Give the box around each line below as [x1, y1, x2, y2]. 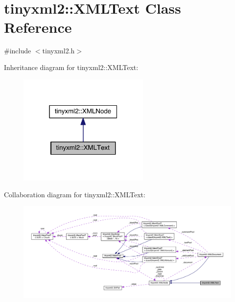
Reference [4, 17, 72, 37]
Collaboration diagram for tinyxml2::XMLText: [4, 189, 145, 199]
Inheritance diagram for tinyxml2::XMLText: [4, 62, 139, 72]
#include [4, 46, 31, 56]
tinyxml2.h [42, 46, 75, 56]
